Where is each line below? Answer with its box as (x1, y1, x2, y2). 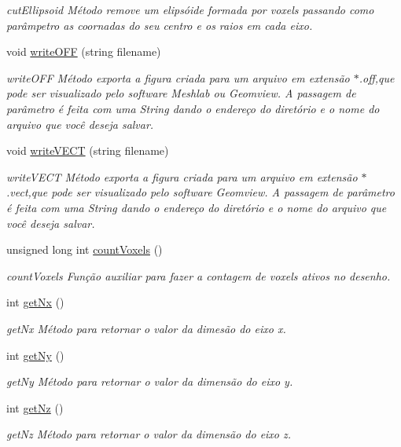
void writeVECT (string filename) (6, 142, 169, 159)
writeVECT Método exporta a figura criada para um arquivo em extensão (6, 168, 358, 185)
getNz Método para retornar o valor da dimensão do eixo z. (6, 426, 292, 442)
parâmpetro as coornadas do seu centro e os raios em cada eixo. (6, 16, 313, 33)
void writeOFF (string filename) (6, 43, 161, 60)
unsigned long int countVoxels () (6, 241, 163, 258)
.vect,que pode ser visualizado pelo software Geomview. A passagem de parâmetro (6, 184, 395, 200)
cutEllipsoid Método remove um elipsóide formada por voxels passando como (6, 2, 374, 17)
